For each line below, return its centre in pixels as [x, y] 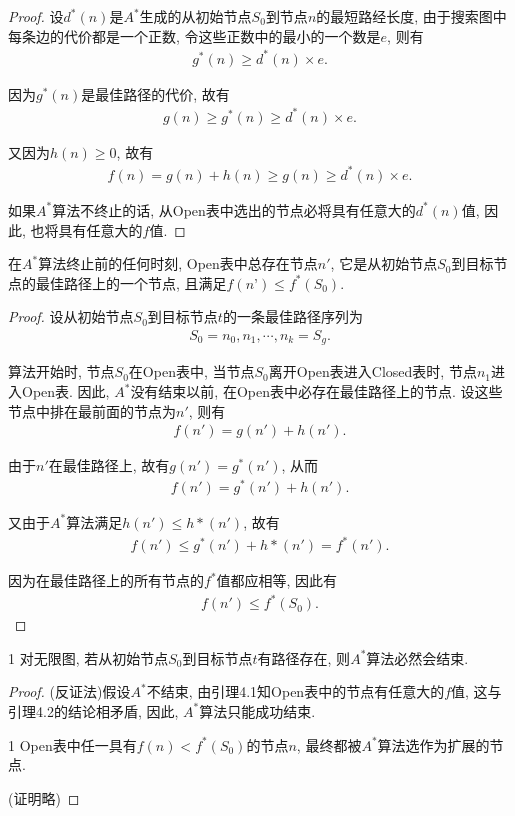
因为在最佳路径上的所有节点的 [106, 580]
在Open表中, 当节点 [191, 371]
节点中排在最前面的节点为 [92, 410]
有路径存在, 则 [304, 657]
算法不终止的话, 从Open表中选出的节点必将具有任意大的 [234, 209]
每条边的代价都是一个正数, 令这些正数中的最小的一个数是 [194, 35]
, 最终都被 [329, 744]
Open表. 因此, [65, 391]
